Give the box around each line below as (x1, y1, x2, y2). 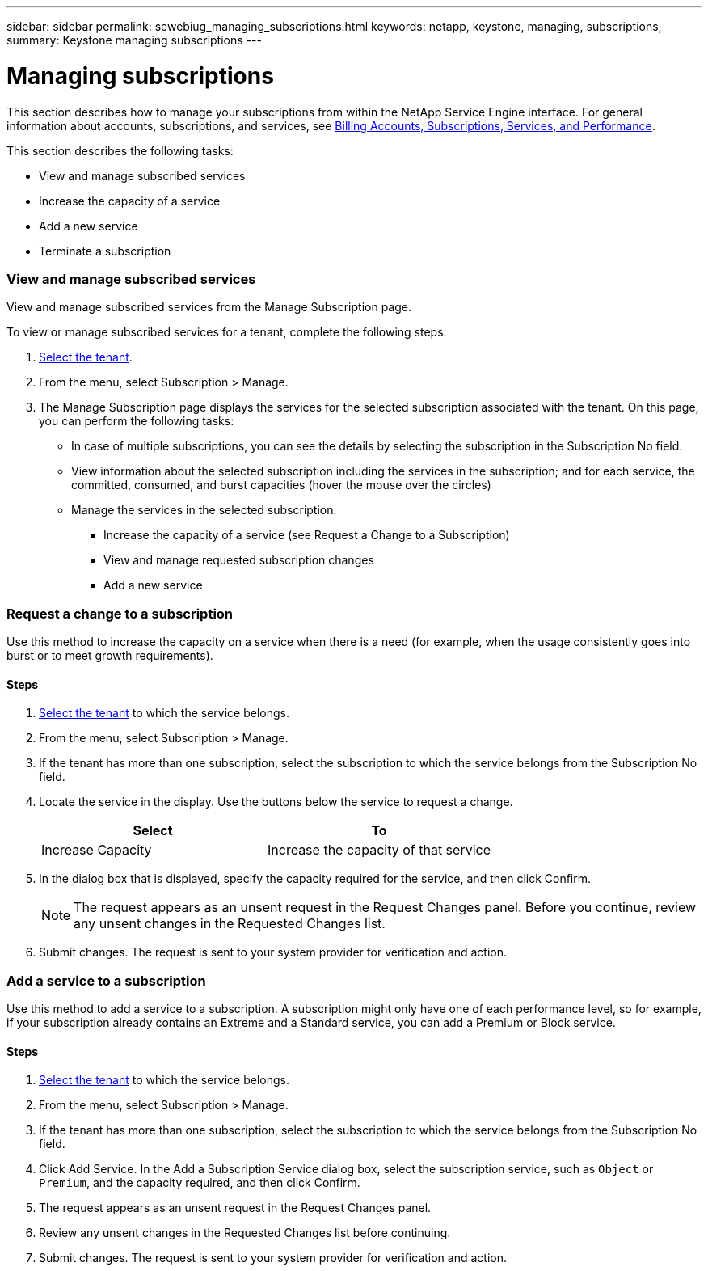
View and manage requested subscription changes (103, 553, 374, 568)
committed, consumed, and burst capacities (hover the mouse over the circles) (71, 478, 491, 492)
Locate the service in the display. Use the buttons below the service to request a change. (39, 795, 513, 809)
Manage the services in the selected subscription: (71, 503, 337, 517)
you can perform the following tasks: (39, 414, 234, 429)
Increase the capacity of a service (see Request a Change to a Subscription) (103, 528, 510, 543)
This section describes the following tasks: (6, 143, 234, 158)
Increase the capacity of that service (268, 842, 491, 859)
